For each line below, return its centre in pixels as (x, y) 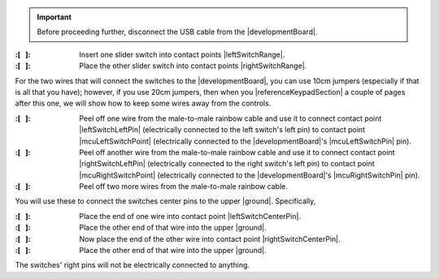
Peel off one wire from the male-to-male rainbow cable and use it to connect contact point (230, 118)
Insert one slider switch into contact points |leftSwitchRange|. (182, 54)
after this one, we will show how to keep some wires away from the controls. (143, 103)
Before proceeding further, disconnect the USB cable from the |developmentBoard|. (177, 32)
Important (54, 17)
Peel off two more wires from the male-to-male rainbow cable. (183, 187)
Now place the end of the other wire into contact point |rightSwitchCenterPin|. (210, 238)
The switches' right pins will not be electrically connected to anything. (133, 265)
